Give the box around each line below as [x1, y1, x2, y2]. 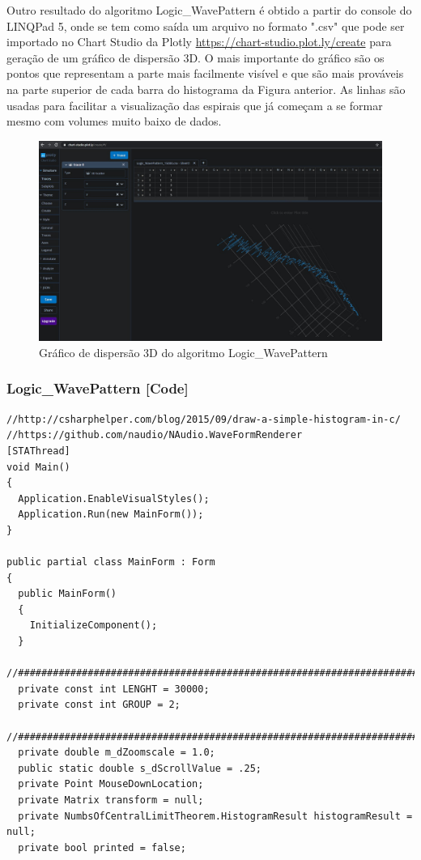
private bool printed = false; [18, 841, 186, 854]
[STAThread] [6, 445, 70, 457]
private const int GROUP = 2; [18, 699, 181, 711]
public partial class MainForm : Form [6, 556, 215, 568]
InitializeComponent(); [29, 619, 158, 632]
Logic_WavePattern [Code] [6, 378, 189, 398]
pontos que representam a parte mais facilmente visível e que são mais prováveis [6, 65, 404, 82]
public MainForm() [18, 588, 117, 600]
